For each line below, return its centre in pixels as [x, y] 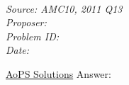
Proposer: [26, 22]
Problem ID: [33, 36]
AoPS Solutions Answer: [58, 73]
